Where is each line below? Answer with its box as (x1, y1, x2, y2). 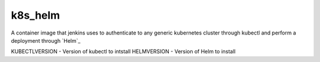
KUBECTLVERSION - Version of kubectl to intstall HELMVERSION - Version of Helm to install (11, 48, 236, 55)
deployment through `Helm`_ (11, 37, 81, 44)
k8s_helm (11, 9, 60, 22)
